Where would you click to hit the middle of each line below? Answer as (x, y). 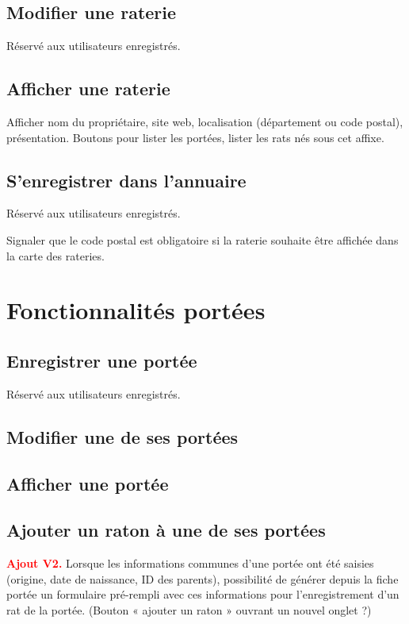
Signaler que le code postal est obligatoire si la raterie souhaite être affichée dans (203, 239)
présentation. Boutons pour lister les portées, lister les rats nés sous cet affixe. (195, 137)
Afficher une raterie (88, 89)
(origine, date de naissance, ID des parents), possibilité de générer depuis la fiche (203, 578)
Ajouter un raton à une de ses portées (166, 530)
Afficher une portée (88, 483)
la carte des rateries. (55, 255)
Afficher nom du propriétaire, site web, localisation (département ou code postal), (205, 121)
